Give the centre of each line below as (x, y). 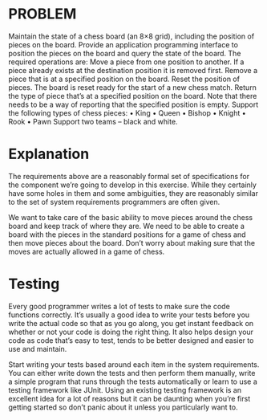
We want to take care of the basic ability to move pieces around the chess (131, 217)
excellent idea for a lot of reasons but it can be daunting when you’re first (129, 398)
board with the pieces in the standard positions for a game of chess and (127, 234)
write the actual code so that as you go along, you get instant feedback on (131, 323)
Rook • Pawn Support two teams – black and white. (93, 121)
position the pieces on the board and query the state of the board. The (125, 53)
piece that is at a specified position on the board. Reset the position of (124, 79)
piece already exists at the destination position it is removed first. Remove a (133, 70)
